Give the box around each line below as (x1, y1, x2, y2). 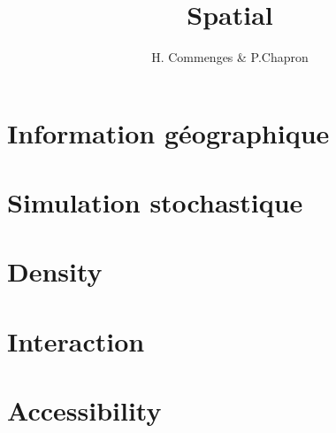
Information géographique (7, 114, 330, 151)
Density (7, 253, 103, 290)
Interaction (7, 322, 145, 359)
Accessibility (7, 392, 162, 429)
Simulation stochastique (7, 184, 303, 220)
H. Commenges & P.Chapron (151, 48, 309, 66)
